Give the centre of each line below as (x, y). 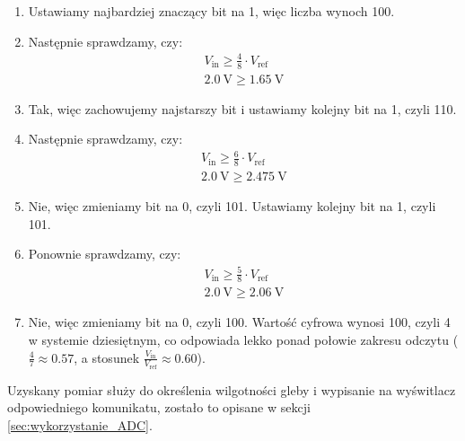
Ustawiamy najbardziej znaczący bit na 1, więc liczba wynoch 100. (211, 11)
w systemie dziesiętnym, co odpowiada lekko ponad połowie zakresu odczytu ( (243, 339)
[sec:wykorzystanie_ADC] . (80, 424)
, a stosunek (107, 357)
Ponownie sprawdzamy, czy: (105, 254)
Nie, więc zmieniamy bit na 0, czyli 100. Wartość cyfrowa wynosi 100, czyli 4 (239, 322)
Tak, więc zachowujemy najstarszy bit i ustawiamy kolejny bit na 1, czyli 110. (242, 108)
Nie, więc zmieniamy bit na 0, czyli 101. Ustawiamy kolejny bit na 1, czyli (232, 206)
